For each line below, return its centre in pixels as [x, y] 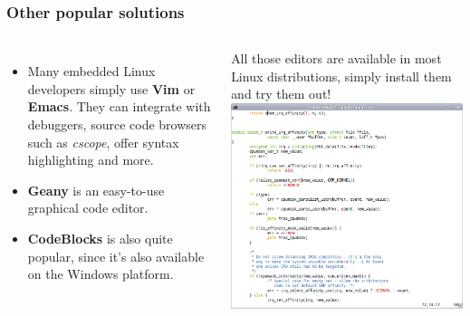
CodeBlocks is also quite [100, 238]
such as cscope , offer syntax [103, 142]
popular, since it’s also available [116, 256]
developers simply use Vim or [111, 88]
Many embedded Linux [91, 71]
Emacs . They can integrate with [119, 106]
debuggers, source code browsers [117, 124]
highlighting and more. [91, 160]
